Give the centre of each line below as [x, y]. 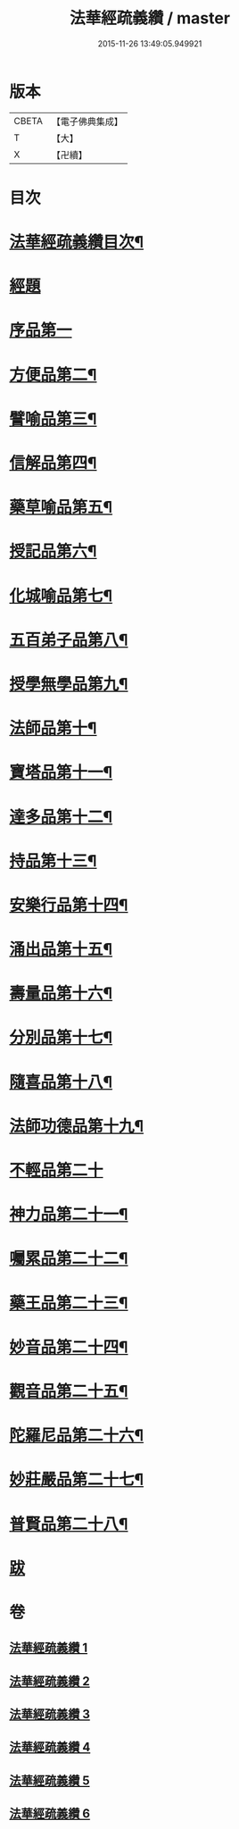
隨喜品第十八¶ [61, 1082]
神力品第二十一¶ [69, 1215]
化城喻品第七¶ [61, 596]
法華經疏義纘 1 [49, 1648]
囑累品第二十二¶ [69, 1259]
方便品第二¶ [53, 375]
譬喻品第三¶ [53, 418]
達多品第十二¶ [61, 817]
